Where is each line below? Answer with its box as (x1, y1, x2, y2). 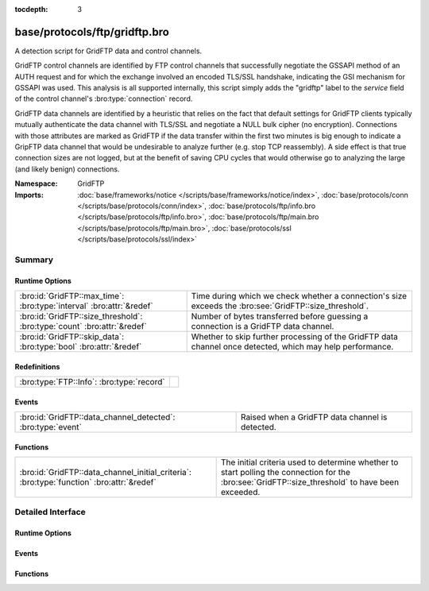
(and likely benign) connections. (14, 164, 120, 174)
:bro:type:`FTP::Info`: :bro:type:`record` (19, 377, 166, 388)
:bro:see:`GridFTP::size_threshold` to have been (220, 477, 400, 488)
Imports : (14, 190, 44, 199)
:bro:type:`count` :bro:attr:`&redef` (19, 321, 147, 332)
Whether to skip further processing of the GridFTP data (191, 331, 399, 342)
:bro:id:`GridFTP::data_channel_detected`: (19, 411, 176, 423)
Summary (14, 254, 54, 265)
